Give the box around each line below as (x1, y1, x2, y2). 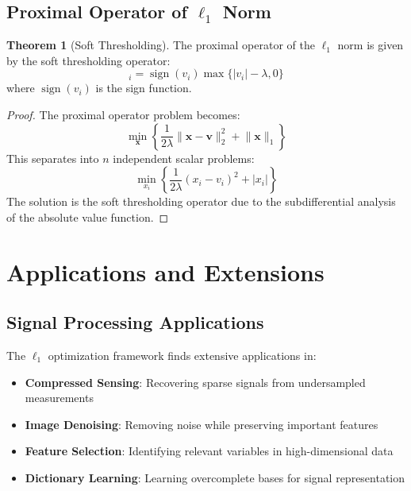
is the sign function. (95, 79, 192, 96)
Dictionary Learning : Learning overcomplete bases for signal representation (25, 469, 405, 485)
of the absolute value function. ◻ (6, 208, 169, 225)
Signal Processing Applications (6, 310, 264, 334)
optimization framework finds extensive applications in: (48, 346, 317, 363)
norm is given (337, 37, 404, 53)
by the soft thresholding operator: (6, 52, 171, 68)
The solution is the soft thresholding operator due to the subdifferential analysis (6, 193, 396, 210)
